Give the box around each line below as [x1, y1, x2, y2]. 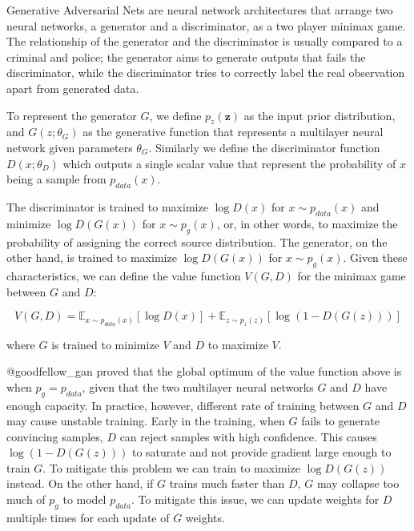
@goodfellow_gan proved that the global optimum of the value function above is [6, 363, 402, 380]
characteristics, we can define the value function [6, 267, 241, 284]
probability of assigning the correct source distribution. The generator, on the [6, 233, 388, 250]
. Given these [343, 249, 408, 266]
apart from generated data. [6, 79, 139, 96]
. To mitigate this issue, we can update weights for [131, 491, 380, 508]
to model [62, 491, 107, 508]
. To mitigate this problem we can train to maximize [42, 459, 301, 476]
